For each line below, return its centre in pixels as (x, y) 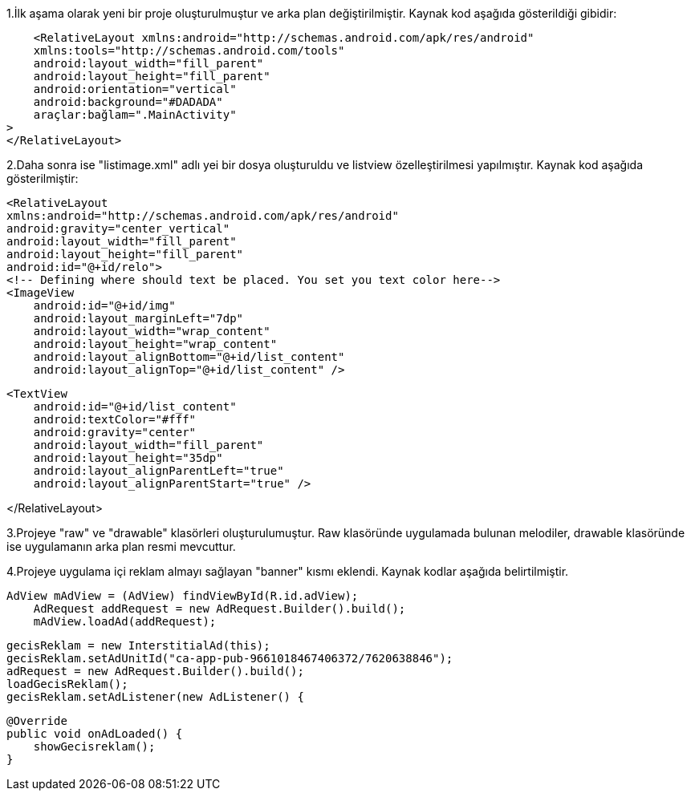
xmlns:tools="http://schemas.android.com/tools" (189, 51)
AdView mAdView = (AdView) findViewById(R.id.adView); (183, 596)
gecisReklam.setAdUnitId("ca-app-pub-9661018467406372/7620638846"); (230, 658)
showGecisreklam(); (94, 746)
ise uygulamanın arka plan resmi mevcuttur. (121, 546)
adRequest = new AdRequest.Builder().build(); (155, 671)
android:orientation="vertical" (135, 89)
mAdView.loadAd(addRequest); (125, 621)
